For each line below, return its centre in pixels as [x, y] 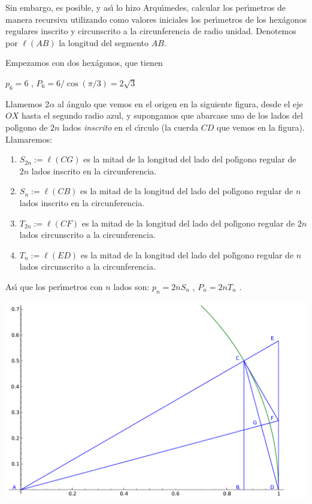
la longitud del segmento [104, 42]
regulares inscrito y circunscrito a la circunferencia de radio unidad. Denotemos [151, 31]
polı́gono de [27, 127]
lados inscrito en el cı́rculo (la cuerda [131, 127]
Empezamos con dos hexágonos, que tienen [84, 63]
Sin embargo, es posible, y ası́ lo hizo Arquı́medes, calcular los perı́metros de [146, 7]
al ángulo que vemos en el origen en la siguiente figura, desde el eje [180, 103]
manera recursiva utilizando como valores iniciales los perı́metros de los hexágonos [156, 19]
